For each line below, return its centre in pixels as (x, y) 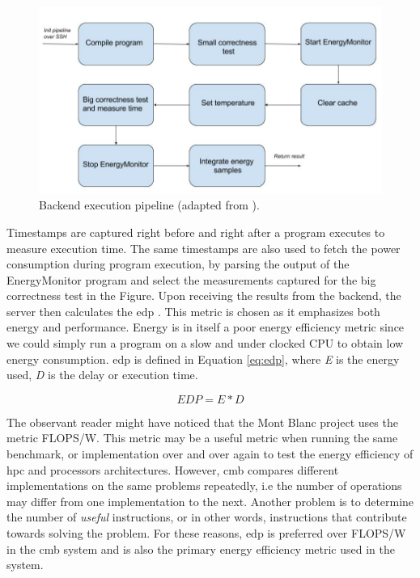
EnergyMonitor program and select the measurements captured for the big (191, 279)
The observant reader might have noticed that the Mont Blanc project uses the (202, 422)
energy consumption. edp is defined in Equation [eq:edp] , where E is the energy (203, 359)
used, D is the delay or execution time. (102, 375)
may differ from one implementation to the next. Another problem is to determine (210, 501)
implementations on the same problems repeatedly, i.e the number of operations (204, 485)
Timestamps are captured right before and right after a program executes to (196, 232)
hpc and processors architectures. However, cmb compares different (173, 469)
